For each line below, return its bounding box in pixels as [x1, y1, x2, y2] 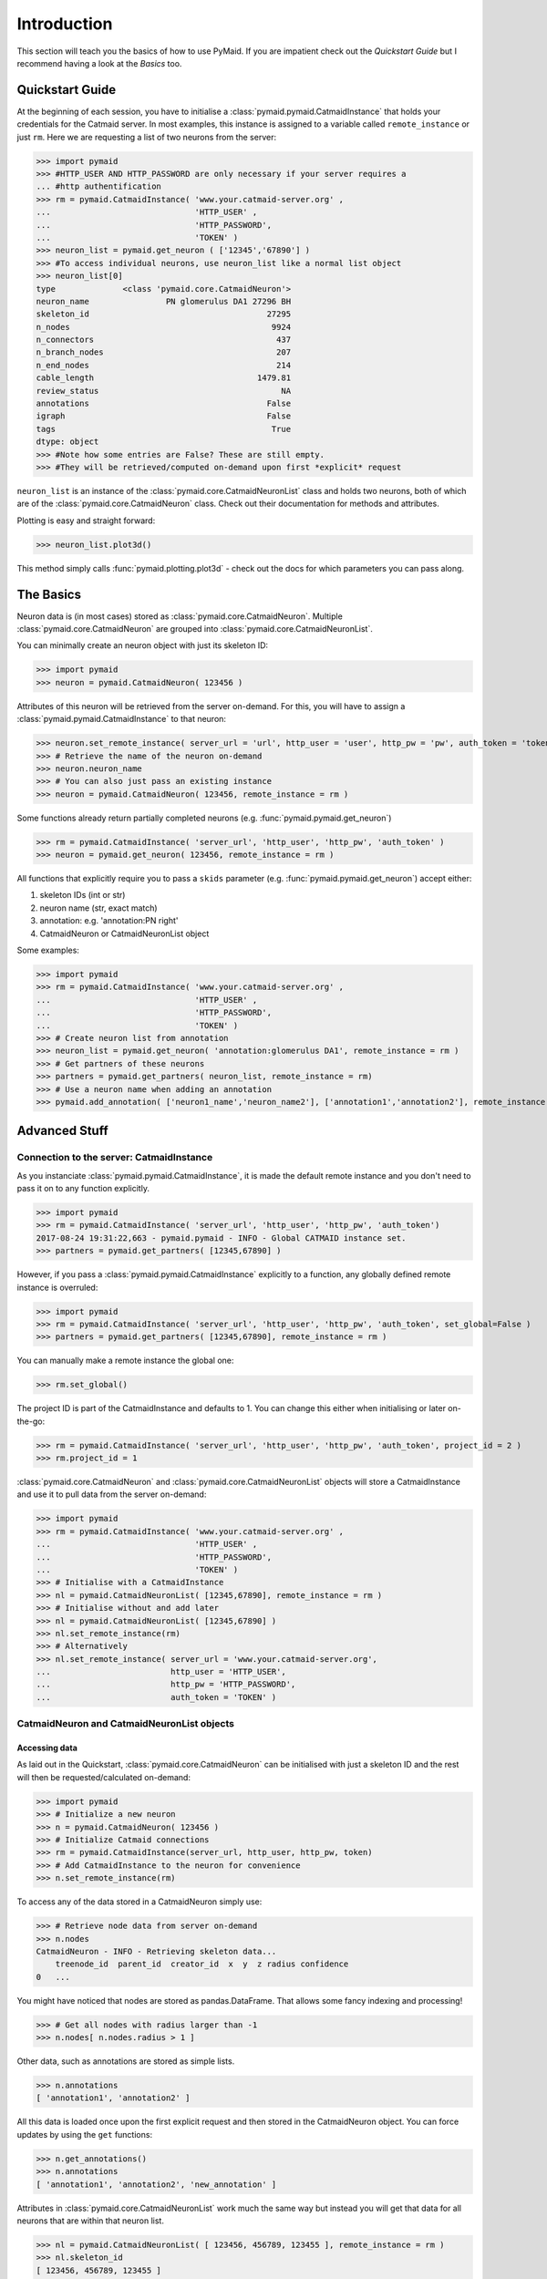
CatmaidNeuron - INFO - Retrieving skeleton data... [36, 1946, 277, 1956]
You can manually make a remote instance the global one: [16, 1355, 234, 1366]
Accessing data [16, 1742, 77, 1754]
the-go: [16, 1416, 46, 1427]
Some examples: [16, 944, 79, 955]
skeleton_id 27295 [36, 309, 292, 319]
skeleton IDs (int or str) [39, 890, 126, 901]
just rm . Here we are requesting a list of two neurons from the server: [16, 131, 277, 142]
